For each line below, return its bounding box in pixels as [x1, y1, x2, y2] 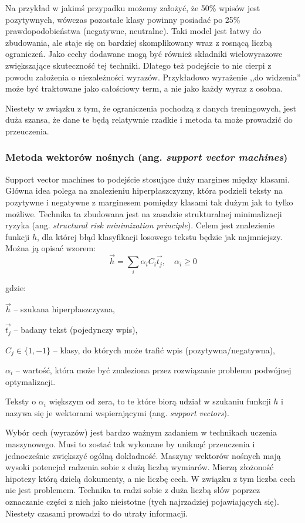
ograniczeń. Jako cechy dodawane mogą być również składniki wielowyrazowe [5, 48, 283, 60]
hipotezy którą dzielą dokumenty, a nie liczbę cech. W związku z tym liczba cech [5, 472, 296, 484]
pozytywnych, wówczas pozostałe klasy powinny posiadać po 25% [5, 13, 240, 25]
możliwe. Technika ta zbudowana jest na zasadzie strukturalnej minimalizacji [5, 207, 282, 220]
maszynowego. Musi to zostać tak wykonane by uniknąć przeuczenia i [5, 437, 255, 450]
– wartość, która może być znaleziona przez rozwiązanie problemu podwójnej [15, 363, 292, 376]
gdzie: [5, 282, 26, 294]
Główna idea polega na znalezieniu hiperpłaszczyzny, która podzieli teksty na [5, 184, 283, 197]
